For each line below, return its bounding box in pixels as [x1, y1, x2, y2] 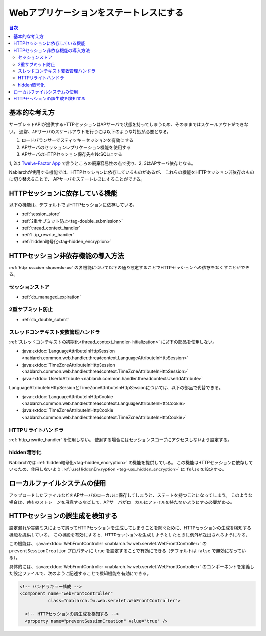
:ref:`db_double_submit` [21, 316, 70, 322]
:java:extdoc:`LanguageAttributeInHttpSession [21, 348, 115, 354]
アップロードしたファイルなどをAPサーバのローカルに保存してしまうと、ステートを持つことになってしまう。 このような [9, 492, 253, 498]
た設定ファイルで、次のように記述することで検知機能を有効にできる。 [9, 570, 151, 576]
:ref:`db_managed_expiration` [21, 294, 81, 300]
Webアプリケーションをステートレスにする [9, 7, 184, 18]
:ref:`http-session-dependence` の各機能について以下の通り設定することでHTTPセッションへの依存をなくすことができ [9, 264, 250, 270]
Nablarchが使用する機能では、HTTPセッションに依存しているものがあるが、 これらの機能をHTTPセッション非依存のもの [9, 169, 255, 175]
